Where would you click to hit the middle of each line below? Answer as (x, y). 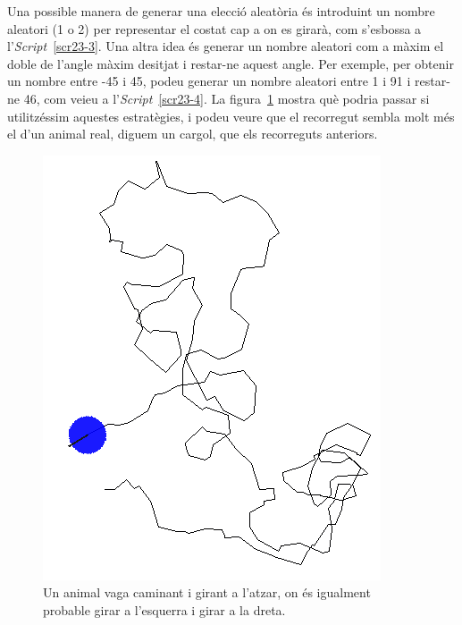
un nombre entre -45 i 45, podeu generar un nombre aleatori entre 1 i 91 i (209, 81)
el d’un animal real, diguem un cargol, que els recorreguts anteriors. (193, 134)
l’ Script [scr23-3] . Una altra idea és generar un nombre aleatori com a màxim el (226, 46)
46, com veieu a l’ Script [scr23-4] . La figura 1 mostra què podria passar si (227, 98)
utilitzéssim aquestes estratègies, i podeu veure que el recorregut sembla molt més (231, 116)
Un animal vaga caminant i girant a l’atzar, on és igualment (207, 592)
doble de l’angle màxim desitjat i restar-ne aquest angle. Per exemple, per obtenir (231, 63)
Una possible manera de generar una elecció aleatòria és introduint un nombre (221, 11)
